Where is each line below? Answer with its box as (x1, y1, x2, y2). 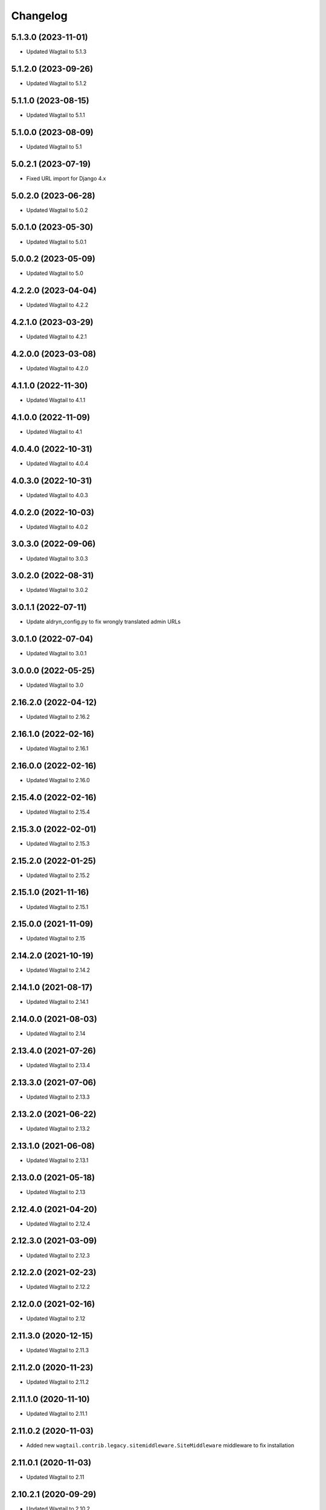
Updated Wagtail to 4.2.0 (26, 365, 89, 372)
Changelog (11, 9, 68, 22)
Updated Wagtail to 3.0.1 (26, 650, 87, 657)
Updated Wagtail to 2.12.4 (26, 1220, 91, 1227)
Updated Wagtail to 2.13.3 (26, 1093, 90, 1100)
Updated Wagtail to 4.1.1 (26, 396, 86, 404)
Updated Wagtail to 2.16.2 (26, 713, 90, 721)
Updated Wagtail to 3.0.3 (26, 554, 88, 562)
